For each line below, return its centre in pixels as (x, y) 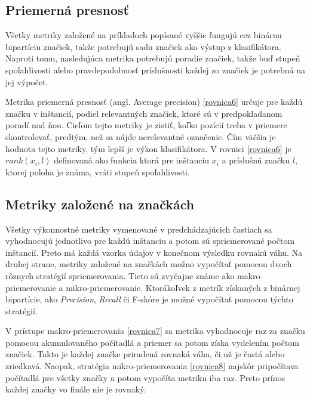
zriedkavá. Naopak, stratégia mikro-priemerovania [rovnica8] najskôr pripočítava (152, 366)
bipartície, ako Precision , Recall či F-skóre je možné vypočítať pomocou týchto (149, 299)
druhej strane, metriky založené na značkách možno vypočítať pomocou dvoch (149, 264)
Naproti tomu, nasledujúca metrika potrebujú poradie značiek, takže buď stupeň (153, 58)
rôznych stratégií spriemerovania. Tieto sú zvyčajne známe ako (120, 275)
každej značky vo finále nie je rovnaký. (76, 389)
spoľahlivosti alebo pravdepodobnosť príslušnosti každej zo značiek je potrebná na (155, 69)
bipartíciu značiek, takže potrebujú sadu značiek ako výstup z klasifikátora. (143, 46)
